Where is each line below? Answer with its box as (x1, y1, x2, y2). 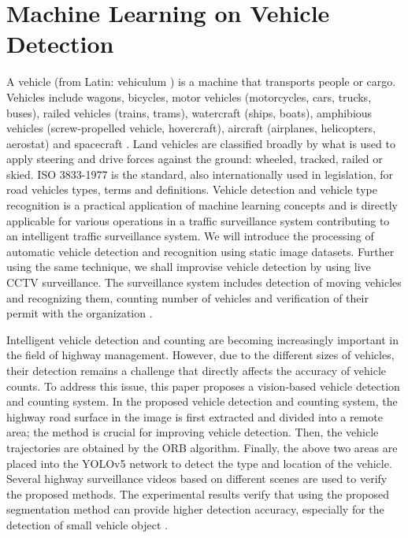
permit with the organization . (6, 305, 153, 321)
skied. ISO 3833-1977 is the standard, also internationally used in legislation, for (6, 165, 394, 182)
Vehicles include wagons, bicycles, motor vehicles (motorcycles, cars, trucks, (6, 88, 372, 105)
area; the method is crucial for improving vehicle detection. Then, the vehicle (6, 424, 379, 440)
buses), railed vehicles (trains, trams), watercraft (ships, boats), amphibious (6, 104, 373, 121)
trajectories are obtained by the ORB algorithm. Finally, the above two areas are (6, 439, 398, 455)
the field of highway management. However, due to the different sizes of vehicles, (6, 347, 395, 363)
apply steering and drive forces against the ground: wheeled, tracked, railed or (6, 150, 383, 167)
